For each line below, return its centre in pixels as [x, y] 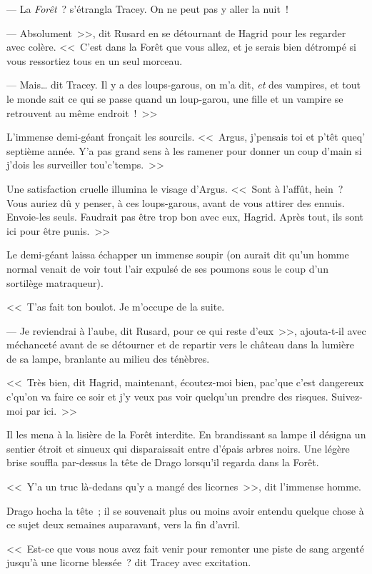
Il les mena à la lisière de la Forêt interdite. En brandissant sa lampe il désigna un [186, 434]
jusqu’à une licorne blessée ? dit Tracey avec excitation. [129, 562]
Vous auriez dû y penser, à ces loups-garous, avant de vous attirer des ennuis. [176, 202]
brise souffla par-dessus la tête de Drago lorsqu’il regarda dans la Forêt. [163, 462]
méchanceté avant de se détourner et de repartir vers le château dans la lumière [180, 344]
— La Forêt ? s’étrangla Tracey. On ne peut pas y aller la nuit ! [147, 9]
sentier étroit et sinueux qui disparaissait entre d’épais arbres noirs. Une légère [178, 448]
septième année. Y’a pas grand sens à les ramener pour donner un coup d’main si [184, 150]
